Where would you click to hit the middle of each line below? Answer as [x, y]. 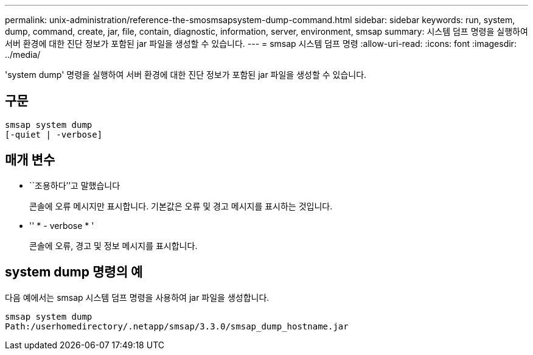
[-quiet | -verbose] [54, 134]
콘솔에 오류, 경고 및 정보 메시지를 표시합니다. [113, 245]
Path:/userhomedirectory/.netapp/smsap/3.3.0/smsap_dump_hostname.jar [177, 326]
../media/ [23, 54]
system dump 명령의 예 [74, 272]
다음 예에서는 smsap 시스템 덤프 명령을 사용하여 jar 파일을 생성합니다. [137, 297]
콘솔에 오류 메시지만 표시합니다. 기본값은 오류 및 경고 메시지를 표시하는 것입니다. [181, 206]
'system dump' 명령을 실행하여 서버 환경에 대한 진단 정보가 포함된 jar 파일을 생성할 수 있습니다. [186, 75]
